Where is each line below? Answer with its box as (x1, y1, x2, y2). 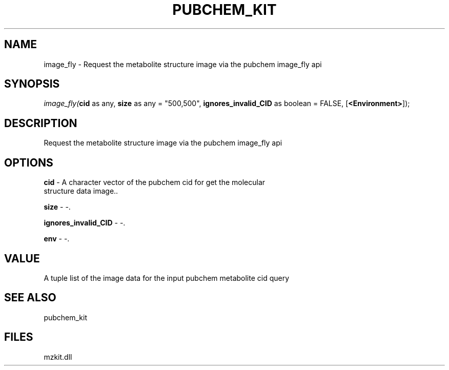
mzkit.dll (44, 352, 72, 361)
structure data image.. (44, 187, 118, 196)
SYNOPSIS (4, 77, 60, 91)
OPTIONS (4, 156, 53, 169)
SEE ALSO (4, 291, 56, 304)
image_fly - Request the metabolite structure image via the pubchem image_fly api (44, 59, 322, 69)
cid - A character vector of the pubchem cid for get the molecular (44, 178, 266, 187)
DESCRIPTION (4, 116, 77, 130)
